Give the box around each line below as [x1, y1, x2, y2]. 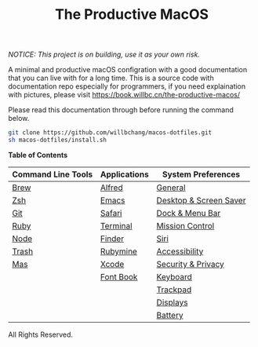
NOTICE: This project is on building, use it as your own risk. [8, 49, 200, 60]
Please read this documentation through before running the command [8, 105, 234, 115]
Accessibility [156, 246, 204, 257]
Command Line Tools [12, 169, 93, 180]
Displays [156, 297, 188, 308]
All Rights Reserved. [8, 330, 73, 339]
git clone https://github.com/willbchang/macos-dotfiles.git [8, 129, 213, 137]
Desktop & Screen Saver [156, 195, 246, 206]
